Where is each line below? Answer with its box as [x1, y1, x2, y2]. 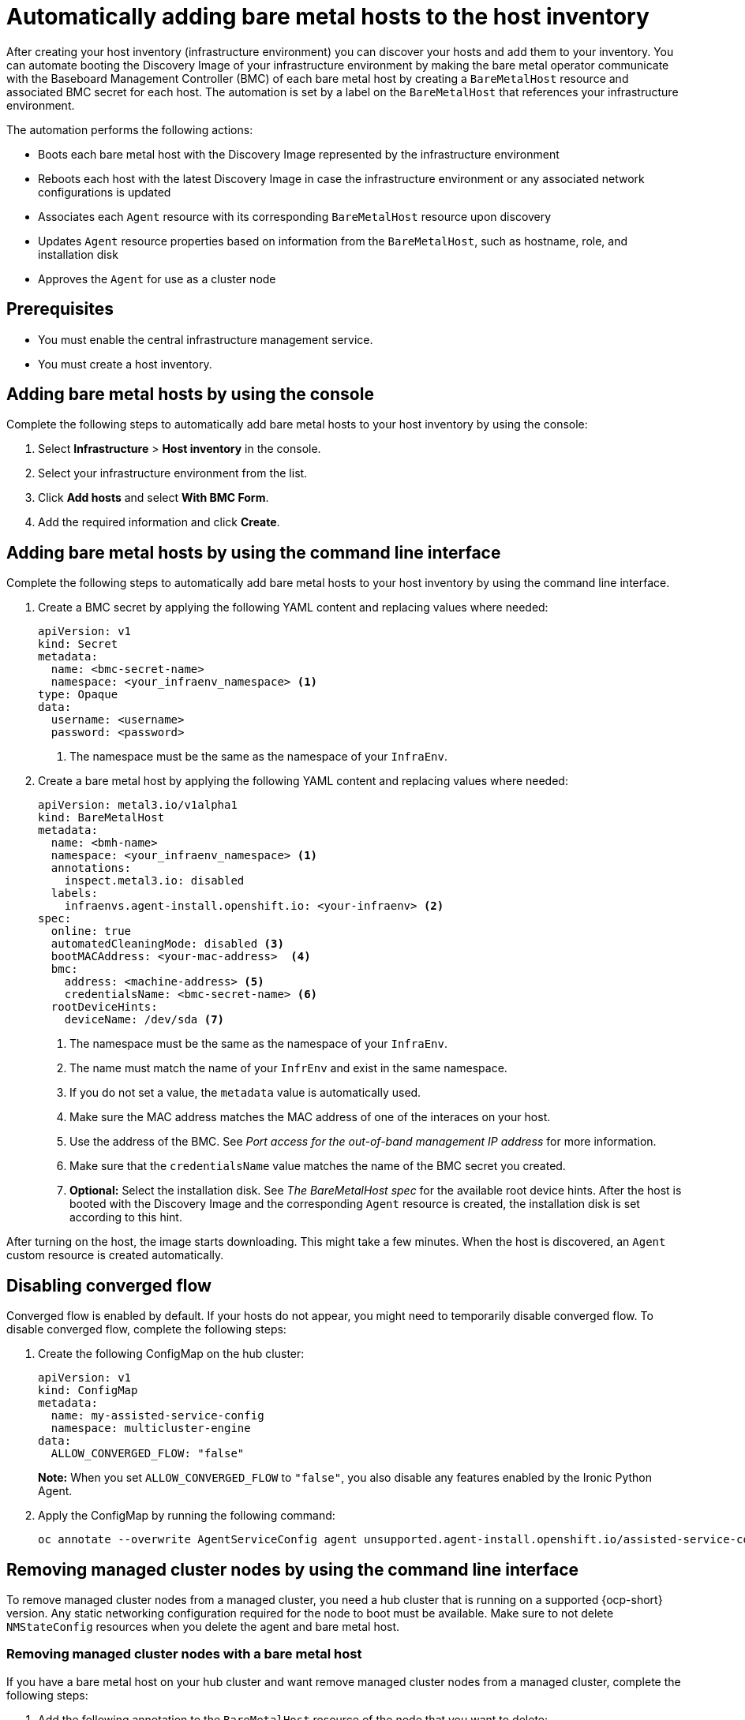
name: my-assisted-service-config [51, 1409, 264, 1423]
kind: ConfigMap [38, 1384, 138, 1397]
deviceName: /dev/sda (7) [64, 1013, 225, 1026]
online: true [51, 925, 132, 938]
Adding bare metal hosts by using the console [6, 384, 374, 405]
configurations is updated [38, 185, 171, 199]
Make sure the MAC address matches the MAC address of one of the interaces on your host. [69, 1110, 551, 1124]
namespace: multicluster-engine [51, 1422, 251, 1435]
